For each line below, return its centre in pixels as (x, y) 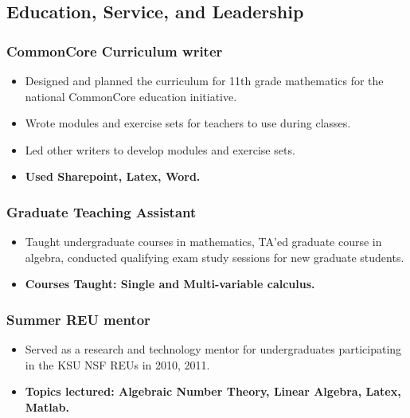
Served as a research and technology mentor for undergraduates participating (213, 349)
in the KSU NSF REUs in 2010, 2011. (117, 364)
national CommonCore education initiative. (131, 96)
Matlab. (47, 406)
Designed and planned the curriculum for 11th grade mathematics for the (204, 80)
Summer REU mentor (78, 319)
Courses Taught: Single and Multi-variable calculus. (170, 284)
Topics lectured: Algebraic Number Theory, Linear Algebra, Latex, (213, 391)
